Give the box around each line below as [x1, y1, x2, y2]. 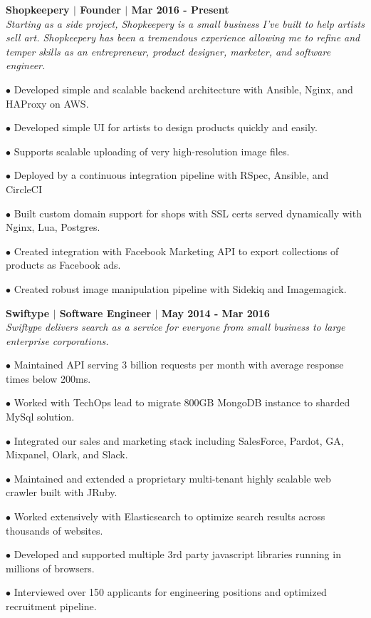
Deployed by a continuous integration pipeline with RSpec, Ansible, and [14, 168, 329, 182]
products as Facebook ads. [6, 257, 121, 272]
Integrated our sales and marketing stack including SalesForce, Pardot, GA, [14, 433, 344, 448]
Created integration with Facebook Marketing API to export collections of [14, 243, 339, 258]
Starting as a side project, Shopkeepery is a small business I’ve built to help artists [6, 16, 365, 31]
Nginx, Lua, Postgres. [6, 220, 100, 235]
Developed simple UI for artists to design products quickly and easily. [14, 120, 318, 135]
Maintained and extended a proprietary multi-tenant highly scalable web [14, 470, 331, 485]
